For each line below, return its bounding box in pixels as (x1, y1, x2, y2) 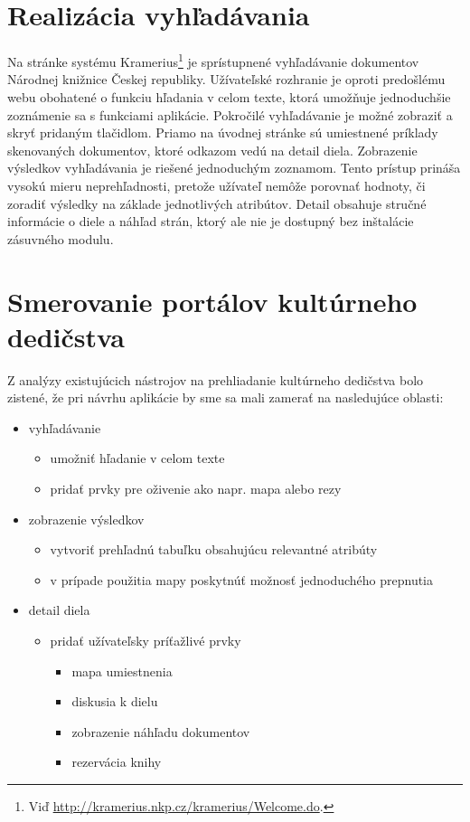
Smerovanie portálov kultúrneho (7, 282, 418, 319)
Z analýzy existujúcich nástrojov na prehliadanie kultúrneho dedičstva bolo (7, 370, 424, 389)
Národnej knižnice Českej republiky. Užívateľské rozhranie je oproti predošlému (7, 70, 446, 89)
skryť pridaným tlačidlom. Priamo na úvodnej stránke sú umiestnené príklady (7, 123, 438, 142)
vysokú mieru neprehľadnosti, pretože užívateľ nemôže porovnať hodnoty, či (7, 175, 426, 194)
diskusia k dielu (71, 692, 158, 711)
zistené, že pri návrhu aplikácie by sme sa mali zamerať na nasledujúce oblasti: (7, 388, 444, 407)
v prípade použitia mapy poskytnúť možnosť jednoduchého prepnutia (50, 570, 434, 589)
